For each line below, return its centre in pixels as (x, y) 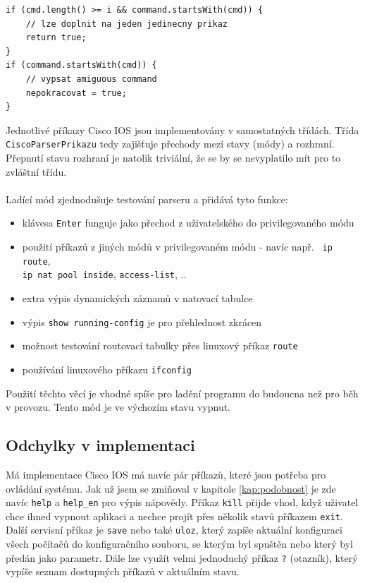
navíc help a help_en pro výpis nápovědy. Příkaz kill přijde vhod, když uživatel (182, 502)
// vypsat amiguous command (91, 79)
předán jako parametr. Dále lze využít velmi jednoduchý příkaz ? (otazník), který (182, 557)
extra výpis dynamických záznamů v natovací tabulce (137, 298)
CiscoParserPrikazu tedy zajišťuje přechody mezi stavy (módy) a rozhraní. (170, 144)
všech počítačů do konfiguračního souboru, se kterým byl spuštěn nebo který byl (179, 544)
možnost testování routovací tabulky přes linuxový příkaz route (160, 345)
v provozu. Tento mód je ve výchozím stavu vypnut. (118, 407)
